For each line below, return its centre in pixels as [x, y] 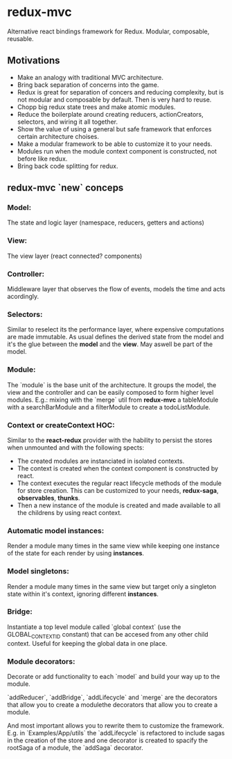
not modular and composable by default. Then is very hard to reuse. [114, 99]
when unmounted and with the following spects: [75, 447]
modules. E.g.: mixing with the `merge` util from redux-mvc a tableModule [113, 400]
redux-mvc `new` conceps [65, 188]
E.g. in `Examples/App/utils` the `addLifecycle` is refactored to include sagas [116, 733]
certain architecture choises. [58, 136]
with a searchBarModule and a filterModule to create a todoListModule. [109, 407]
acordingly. [23, 297]
